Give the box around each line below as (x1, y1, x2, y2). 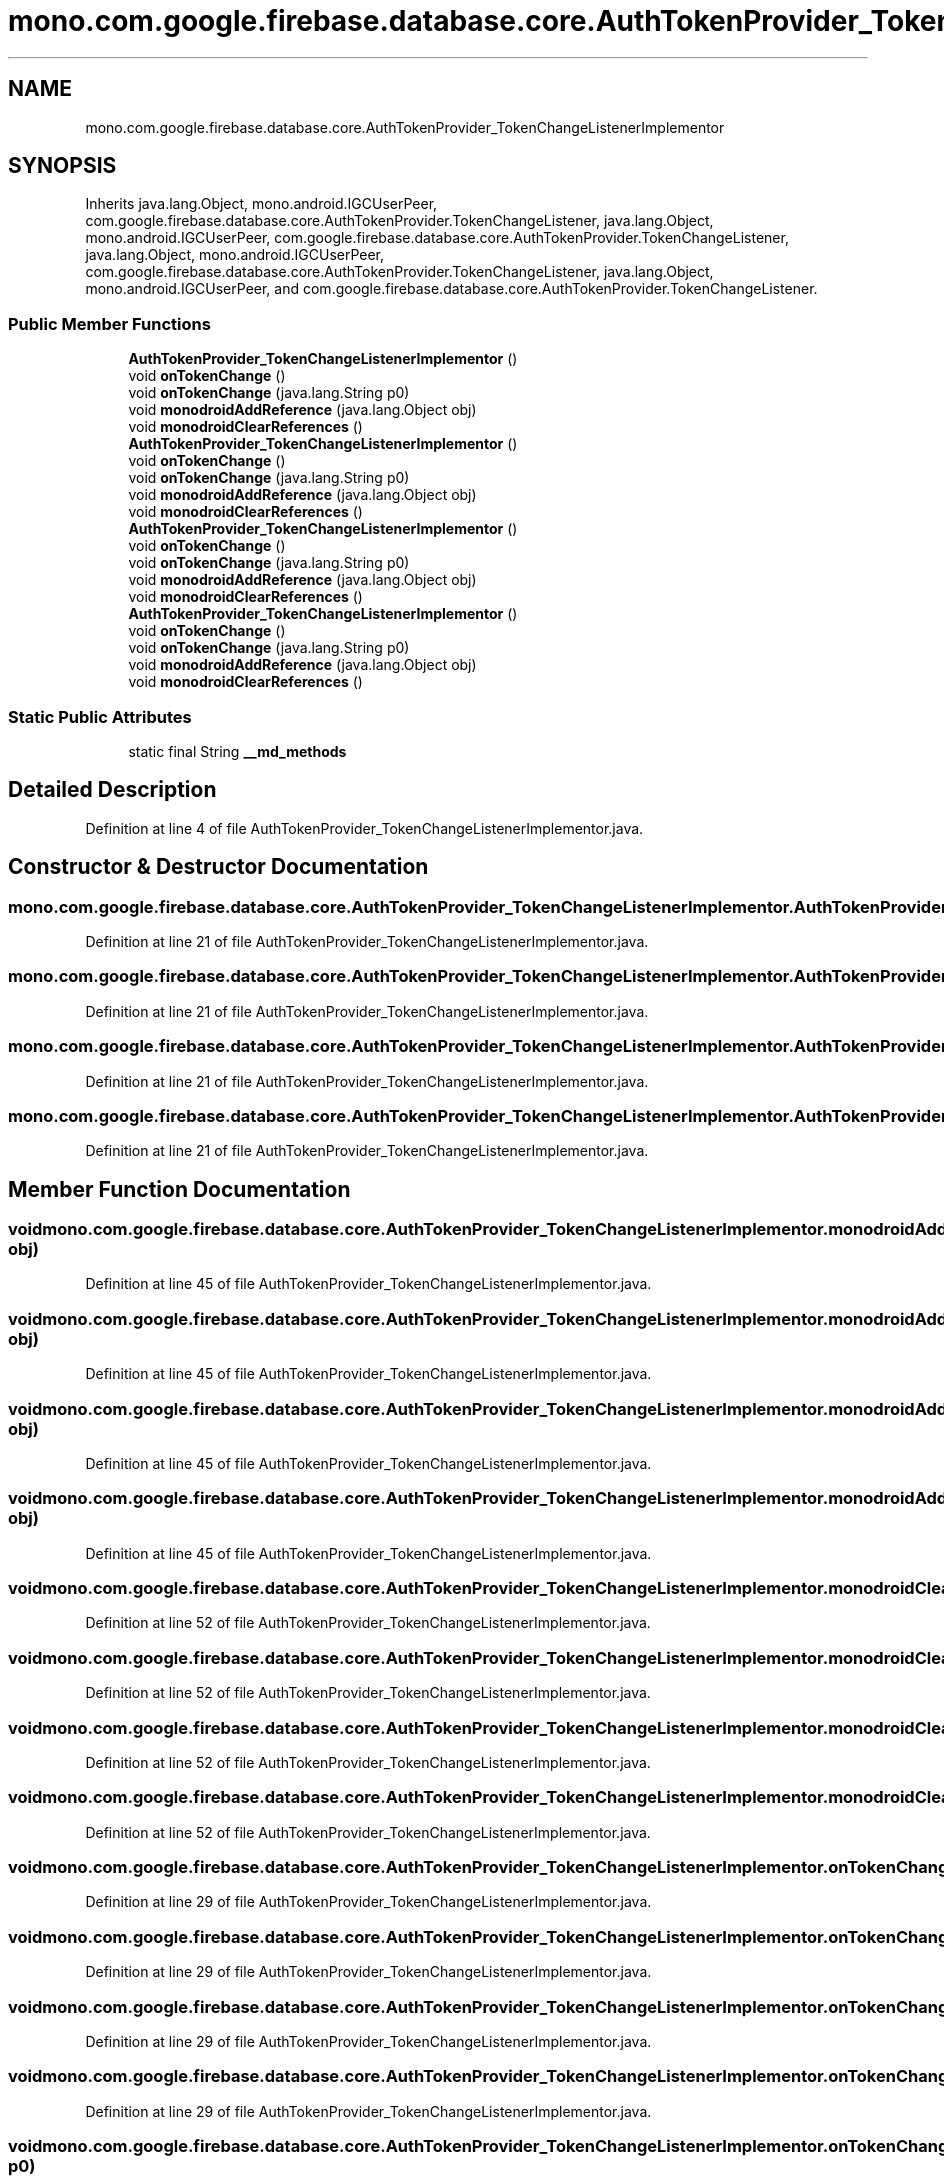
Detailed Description (8, 777, 217, 803)
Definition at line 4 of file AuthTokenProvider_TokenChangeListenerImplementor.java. (85, 819, 644, 837)
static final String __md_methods (128, 742, 347, 760)
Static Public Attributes (8, 706, 192, 727)
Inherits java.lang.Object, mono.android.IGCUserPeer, (85, 195, 438, 213)
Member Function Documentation (8, 1176, 351, 1202)
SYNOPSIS (8, 153, 117, 179)
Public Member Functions (8, 313, 211, 334)
